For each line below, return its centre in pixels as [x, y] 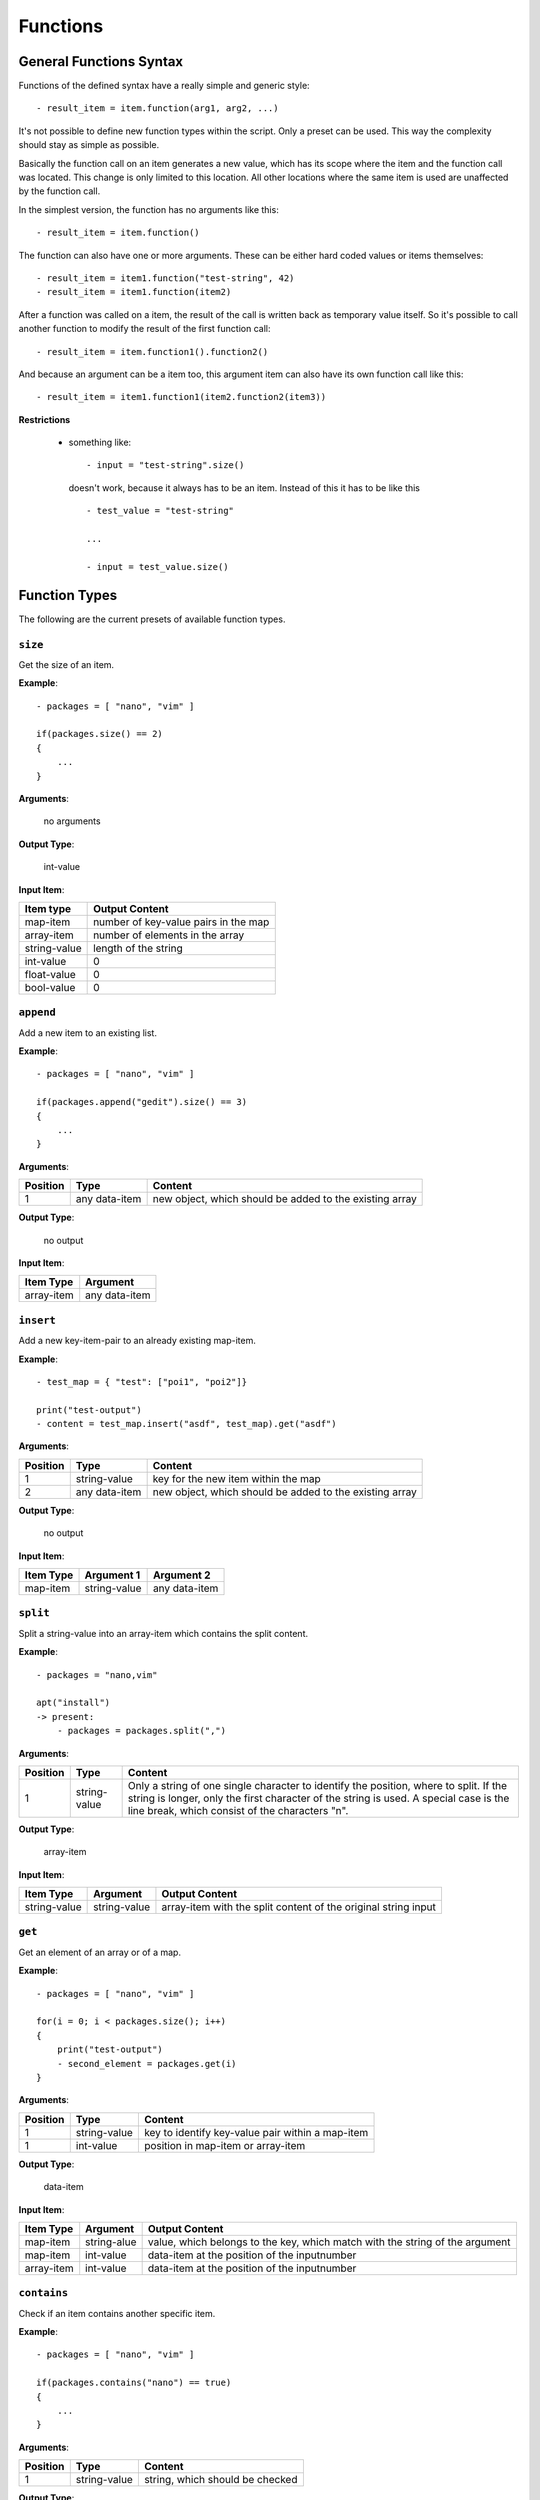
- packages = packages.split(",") [141, 1731]
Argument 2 [181, 1575]
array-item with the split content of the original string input [299, 1907]
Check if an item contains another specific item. [117, 2313]
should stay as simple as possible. [89, 145]
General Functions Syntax [101, 61]
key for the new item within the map [237, 1478]
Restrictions [44, 419]
